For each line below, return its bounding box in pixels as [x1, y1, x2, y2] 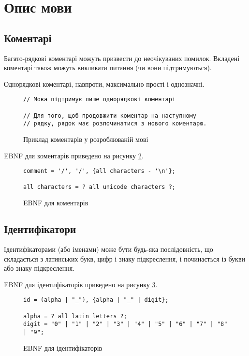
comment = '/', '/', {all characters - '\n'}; [23, 168, 176, 175]
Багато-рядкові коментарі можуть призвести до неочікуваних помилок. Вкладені [4, 53, 240, 63]
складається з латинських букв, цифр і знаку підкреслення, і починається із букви [4, 253, 245, 263]
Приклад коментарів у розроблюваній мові [23, 134, 148, 144]
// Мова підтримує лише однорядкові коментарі [23, 96, 176, 103]
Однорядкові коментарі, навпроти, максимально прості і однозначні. [4, 78, 205, 89]
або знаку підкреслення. [4, 263, 75, 273]
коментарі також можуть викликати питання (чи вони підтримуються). [4, 62, 212, 73]
